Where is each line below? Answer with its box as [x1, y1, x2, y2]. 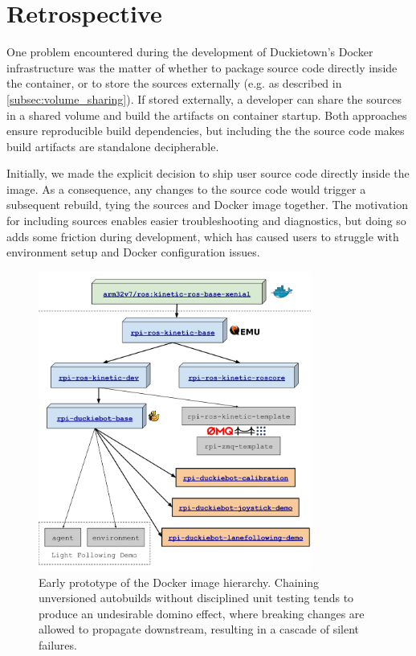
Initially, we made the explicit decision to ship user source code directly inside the [6, 165, 410, 182]
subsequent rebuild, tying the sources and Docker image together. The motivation [6, 196, 408, 213]
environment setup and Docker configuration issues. [6, 244, 260, 260]
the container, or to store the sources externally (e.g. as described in [6, 75, 342, 92]
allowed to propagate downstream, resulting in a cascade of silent [39, 621, 360, 638]
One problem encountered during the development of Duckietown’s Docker [6, 43, 373, 60]
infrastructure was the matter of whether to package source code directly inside [6, 59, 398, 76]
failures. [39, 637, 77, 654]
